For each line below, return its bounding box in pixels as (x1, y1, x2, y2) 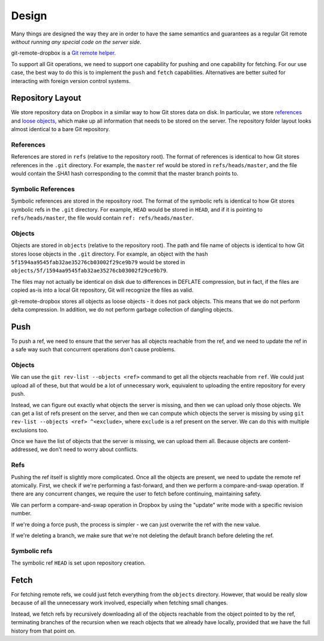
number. (11, 510, 32, 517)
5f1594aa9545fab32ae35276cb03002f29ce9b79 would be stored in (11, 259, 185, 266)
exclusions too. (11, 426, 49, 434)
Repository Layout (11, 93, 82, 103)
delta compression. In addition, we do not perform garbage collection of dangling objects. (11, 305, 233, 313)
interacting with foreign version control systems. (11, 77, 131, 84)
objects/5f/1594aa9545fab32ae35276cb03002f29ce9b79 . (11, 267, 168, 274)
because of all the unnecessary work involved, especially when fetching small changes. (11, 599, 228, 607)
